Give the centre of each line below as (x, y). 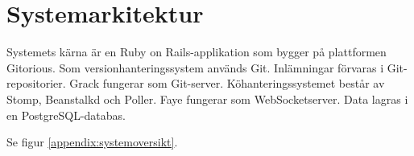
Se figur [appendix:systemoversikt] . (92, 142)
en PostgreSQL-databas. (66, 115)
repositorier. (36, 83)
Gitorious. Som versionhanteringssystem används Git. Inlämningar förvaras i (195, 67)
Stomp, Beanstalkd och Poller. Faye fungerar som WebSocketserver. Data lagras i (207, 99)
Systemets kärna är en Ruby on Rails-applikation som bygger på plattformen (197, 52)
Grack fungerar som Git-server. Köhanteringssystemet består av (227, 83)
